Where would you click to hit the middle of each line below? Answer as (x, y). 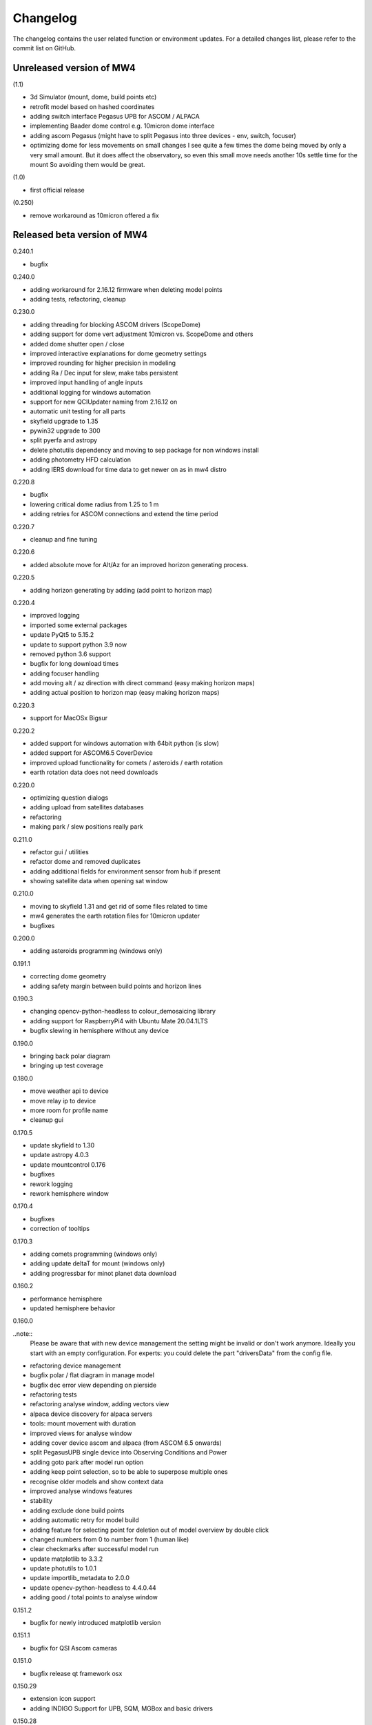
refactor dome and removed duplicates (85, 862)
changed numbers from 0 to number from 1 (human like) (110, 1539)
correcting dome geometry (68, 976)
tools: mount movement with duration (83, 1423)
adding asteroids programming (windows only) (96, 951)
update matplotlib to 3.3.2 (66, 1559)
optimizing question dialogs (69, 798)
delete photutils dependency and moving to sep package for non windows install (144, 450)
